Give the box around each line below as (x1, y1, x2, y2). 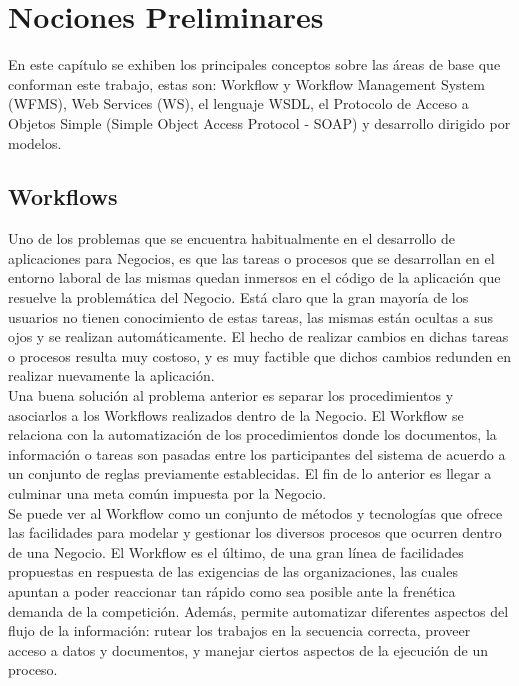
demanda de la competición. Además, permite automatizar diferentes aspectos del (8, 600, 509, 621)
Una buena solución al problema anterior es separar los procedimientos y (8, 385, 454, 406)
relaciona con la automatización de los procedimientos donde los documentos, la (8, 424, 497, 445)
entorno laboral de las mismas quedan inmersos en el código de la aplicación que (8, 267, 501, 288)
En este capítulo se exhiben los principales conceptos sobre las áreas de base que (8, 54, 501, 75)
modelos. (8, 132, 62, 153)
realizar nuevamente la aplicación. (8, 365, 215, 386)
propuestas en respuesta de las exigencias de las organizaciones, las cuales (8, 561, 458, 582)
